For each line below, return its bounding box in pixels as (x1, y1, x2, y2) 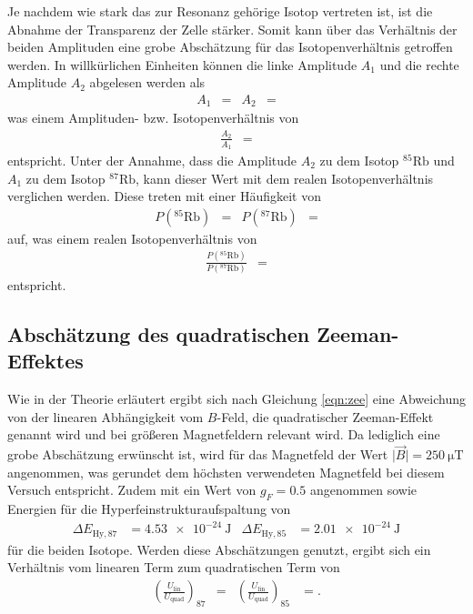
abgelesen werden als (89, 73, 206, 92)
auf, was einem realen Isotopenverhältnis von (7, 228, 257, 247)
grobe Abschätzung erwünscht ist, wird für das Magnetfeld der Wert (7, 445, 388, 464)
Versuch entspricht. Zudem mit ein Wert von (7, 480, 257, 499)
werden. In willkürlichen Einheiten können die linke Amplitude (7, 55, 357, 74)
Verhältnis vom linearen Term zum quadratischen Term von (7, 558, 340, 577)
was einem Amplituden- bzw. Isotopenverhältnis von (7, 108, 299, 127)
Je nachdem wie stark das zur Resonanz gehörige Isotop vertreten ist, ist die (7, 2, 433, 20)
